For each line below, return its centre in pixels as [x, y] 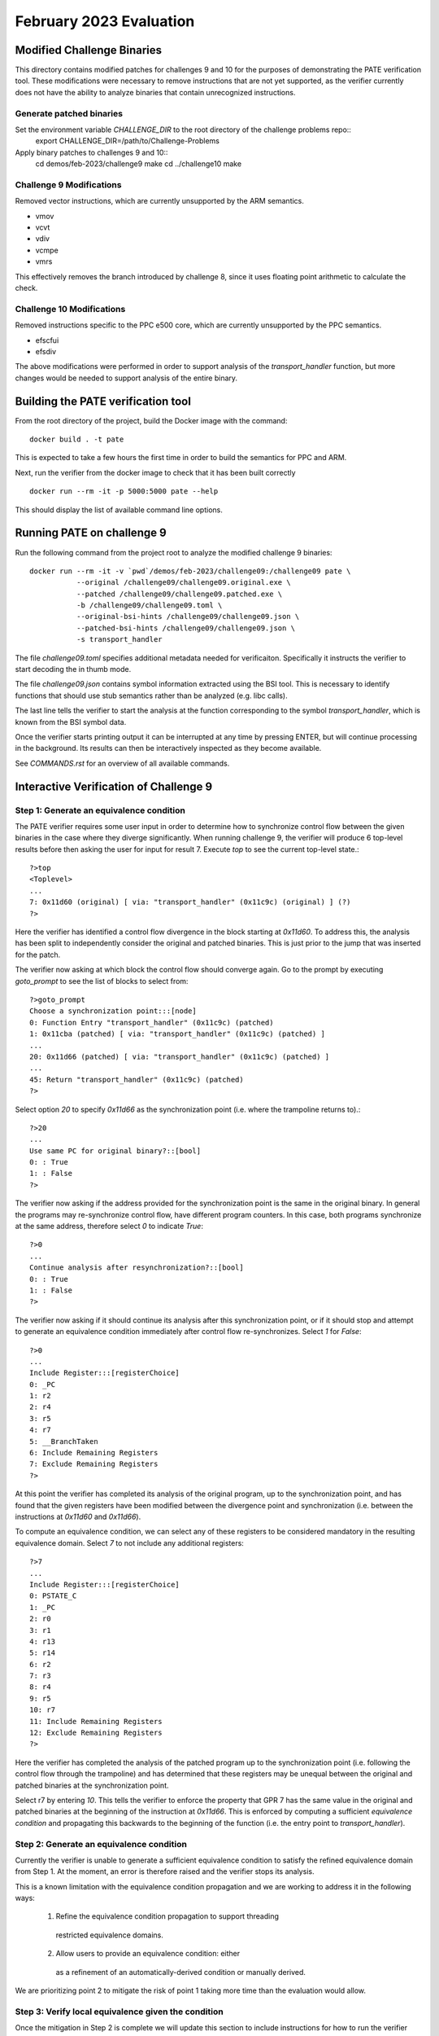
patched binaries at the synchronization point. [92, 1785]
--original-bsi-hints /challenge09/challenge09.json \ [188, 617]
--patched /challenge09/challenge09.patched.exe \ [179, 594]
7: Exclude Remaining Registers [94, 1464]
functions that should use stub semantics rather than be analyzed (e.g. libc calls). [151, 695]
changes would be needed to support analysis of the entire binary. [126, 378]
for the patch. [38, 954]
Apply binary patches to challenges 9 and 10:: [91, 152]
